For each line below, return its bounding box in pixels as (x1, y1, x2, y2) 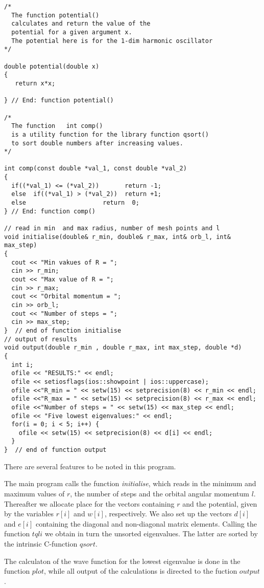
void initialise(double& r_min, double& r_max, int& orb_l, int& (4, 233, 231, 241)
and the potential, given (182, 498, 257, 509)
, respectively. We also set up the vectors (104, 508, 232, 519)
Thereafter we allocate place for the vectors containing (4, 498, 175, 509)
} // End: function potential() (4, 97, 114, 104)
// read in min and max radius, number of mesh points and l (4, 225, 220, 232)
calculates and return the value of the (11, 20, 151, 28)
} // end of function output (4, 446, 107, 454)
